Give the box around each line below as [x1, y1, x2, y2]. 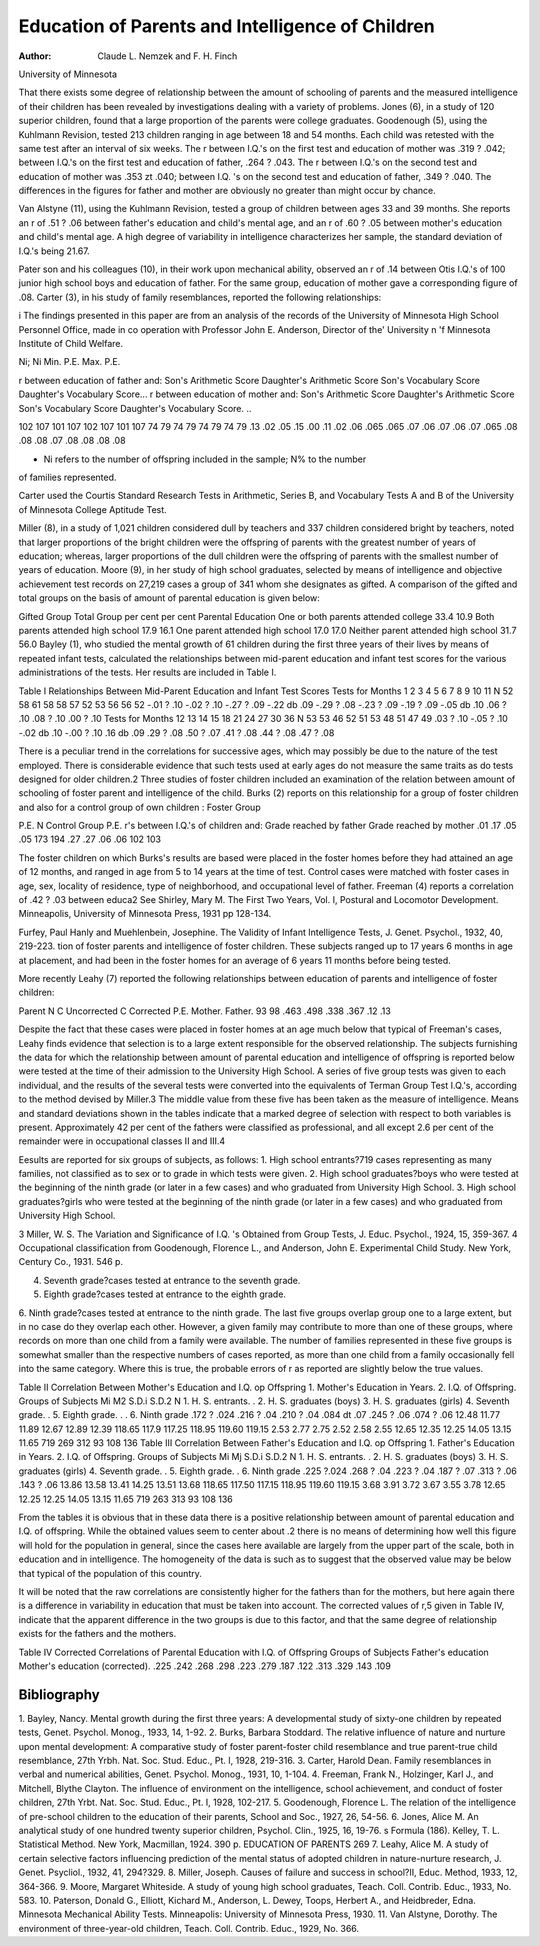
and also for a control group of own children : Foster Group [18, 801, 261, 813]
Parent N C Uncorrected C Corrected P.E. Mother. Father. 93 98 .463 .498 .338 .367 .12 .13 [18, 1005, 392, 1017]
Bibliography [18, 1686, 100, 1703]
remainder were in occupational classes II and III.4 [18, 1135, 226, 1147]
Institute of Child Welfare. [18, 337, 124, 349]
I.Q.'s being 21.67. [18, 245, 90, 257]
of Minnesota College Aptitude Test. [18, 503, 167, 515]
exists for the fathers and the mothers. [18, 1628, 177, 1640]
